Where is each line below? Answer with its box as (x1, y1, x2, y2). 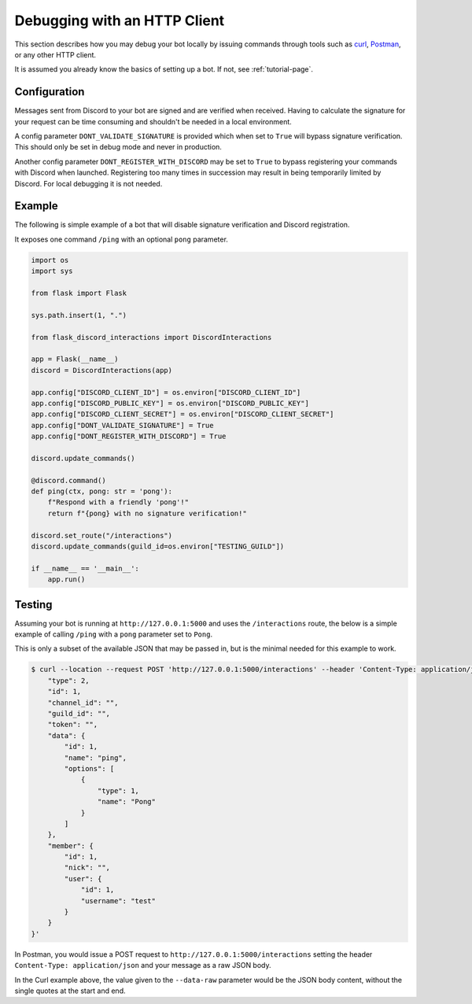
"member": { (47, 841, 94, 850)
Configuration (14, 85, 85, 98)
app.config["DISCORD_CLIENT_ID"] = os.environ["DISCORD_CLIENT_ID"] (31, 388, 301, 397)
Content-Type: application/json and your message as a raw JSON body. (14, 961, 271, 970)
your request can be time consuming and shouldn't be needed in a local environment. (14, 116, 293, 126)
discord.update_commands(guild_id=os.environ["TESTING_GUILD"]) (31, 542, 285, 551)
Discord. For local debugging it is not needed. (14, 179, 163, 188)
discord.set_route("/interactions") (31, 531, 173, 540)
